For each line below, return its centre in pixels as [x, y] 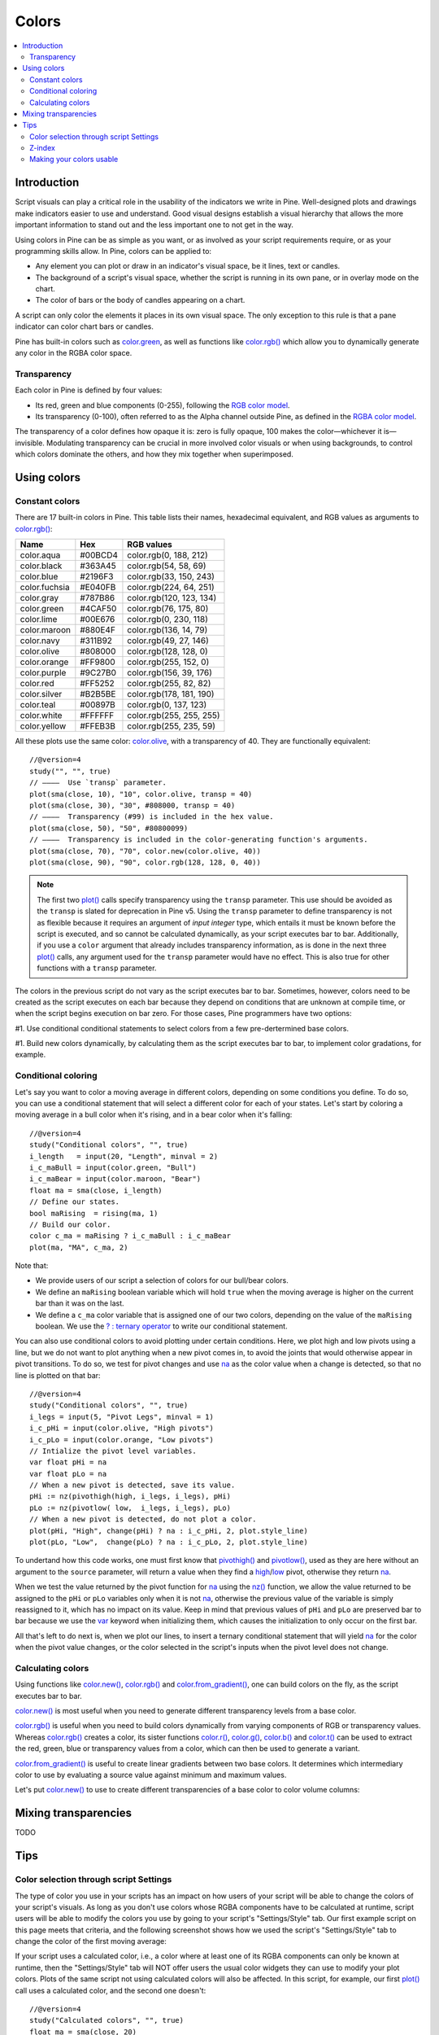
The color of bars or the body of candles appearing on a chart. [140, 300]
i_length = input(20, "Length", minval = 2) [124, 1156]
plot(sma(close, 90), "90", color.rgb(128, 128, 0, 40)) [146, 862]
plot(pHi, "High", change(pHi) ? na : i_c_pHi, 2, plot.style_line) [169, 1531]
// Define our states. [75, 1202]
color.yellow [43, 726]
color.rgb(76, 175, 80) [168, 609]
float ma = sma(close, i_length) [96, 1190]
